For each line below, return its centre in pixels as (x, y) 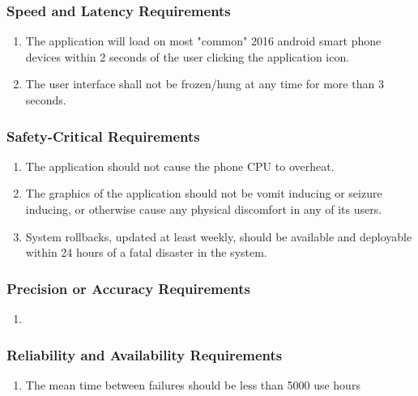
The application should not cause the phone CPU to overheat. (180, 166)
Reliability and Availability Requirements (145, 354)
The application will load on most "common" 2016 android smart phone (203, 41)
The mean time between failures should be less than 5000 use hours (193, 384)
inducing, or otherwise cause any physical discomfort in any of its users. (204, 209)
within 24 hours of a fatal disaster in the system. (146, 252)
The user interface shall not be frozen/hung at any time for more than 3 (205, 84)
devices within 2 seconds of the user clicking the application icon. (188, 56)
